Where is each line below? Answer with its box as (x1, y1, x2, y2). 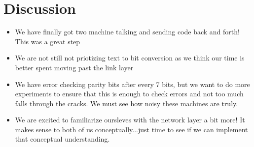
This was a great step (15, 36, 80, 46)
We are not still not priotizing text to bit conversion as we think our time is (15, 53, 245, 63)
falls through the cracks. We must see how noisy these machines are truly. (15, 98, 238, 108)
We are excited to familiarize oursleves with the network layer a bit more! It (15, 115, 245, 125)
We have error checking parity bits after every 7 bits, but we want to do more (15, 79, 250, 89)
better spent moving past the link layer (15, 62, 134, 72)
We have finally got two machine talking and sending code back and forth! (15, 27, 240, 37)
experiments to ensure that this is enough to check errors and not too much (15, 88, 244, 99)
